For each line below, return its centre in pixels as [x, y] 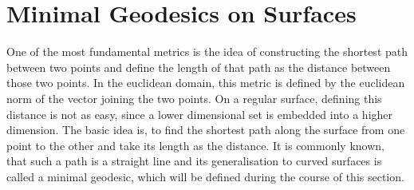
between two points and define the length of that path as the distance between [199, 67]
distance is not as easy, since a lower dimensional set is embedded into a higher [200, 114]
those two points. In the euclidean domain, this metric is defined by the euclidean [206, 83]
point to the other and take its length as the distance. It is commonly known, [195, 145]
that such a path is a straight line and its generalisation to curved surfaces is [194, 161]
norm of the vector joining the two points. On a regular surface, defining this [194, 98]
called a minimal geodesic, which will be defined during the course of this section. [205, 176]
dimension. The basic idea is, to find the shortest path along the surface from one [206, 130]
